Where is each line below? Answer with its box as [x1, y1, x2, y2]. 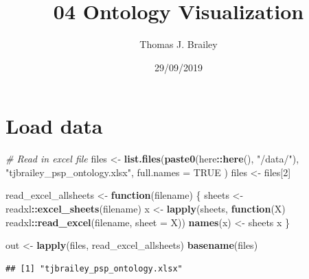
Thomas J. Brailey [139, 37, 218, 51]
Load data [5, 112, 103, 140]
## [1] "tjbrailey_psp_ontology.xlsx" [5, 263, 183, 274]
